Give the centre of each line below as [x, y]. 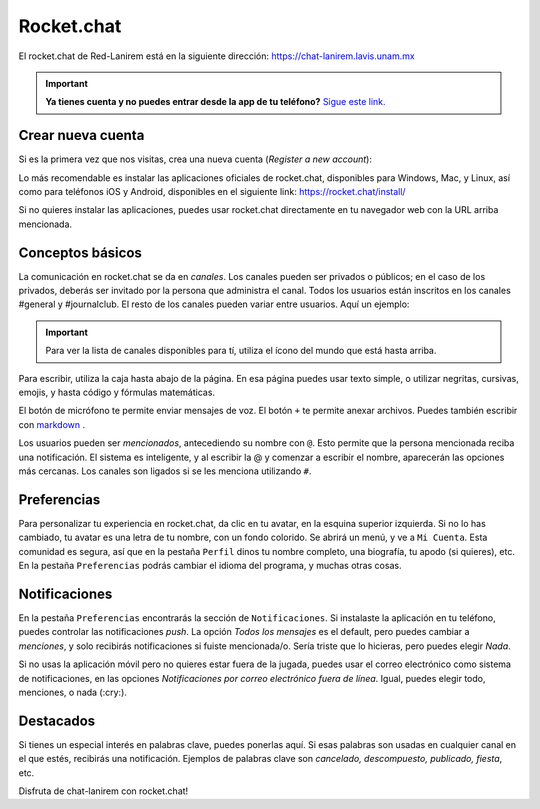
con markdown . [52, 424]
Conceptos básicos [80, 252]
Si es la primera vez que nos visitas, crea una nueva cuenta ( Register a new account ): [195, 159]
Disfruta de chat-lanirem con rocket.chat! [103, 791]
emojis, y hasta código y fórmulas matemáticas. [116, 392]
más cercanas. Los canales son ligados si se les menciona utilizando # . [165, 471]
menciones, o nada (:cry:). [72, 692]
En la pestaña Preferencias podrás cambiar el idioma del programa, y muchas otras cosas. [210, 566]
